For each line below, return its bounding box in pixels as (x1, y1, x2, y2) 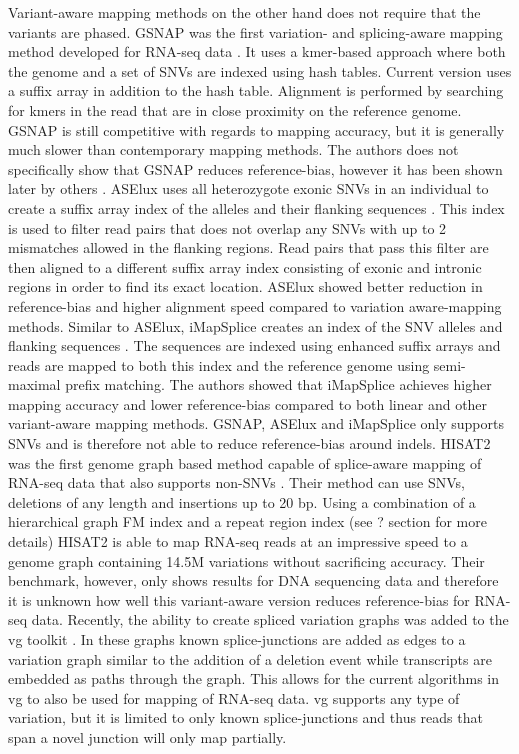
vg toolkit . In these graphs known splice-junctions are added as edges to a (8, 629, 466, 649)
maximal (8, 374, 61, 395)
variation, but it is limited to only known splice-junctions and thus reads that (8, 707, 483, 728)
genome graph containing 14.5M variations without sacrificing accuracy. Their (8, 550, 485, 571)
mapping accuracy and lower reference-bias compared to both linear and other (8, 393, 488, 414)
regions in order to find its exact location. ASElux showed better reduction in (8, 276, 483, 297)
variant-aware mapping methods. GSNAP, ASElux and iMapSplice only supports (8, 413, 504, 434)
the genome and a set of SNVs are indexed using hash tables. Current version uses (8, 60, 512, 81)
